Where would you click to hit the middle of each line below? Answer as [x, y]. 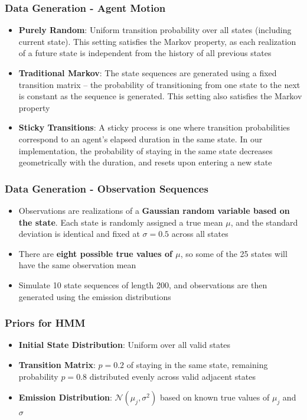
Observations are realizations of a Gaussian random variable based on [154, 210]
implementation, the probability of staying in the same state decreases [146, 150]
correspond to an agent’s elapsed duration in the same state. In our [141, 139]
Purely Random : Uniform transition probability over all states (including [155, 30]
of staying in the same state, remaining [197, 364]
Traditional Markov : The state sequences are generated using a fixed [148, 73]
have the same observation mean [77, 265]
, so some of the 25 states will [234, 253]
